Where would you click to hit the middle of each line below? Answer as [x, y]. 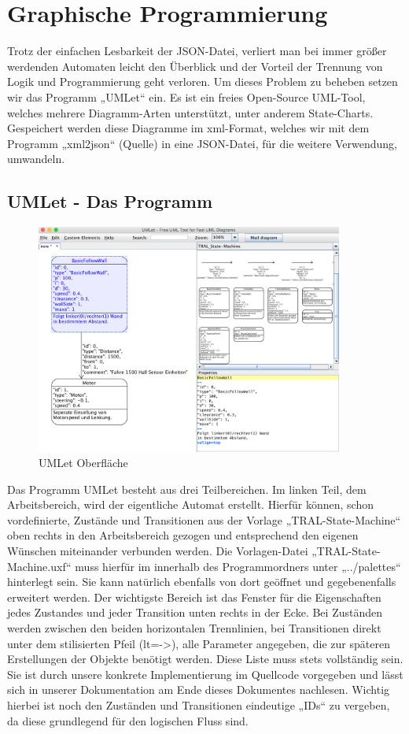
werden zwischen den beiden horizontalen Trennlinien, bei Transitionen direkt [194, 628]
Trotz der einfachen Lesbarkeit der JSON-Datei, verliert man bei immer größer [197, 51]
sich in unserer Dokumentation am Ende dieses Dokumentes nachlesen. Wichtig [199, 690]
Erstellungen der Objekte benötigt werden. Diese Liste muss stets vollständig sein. [205, 659]
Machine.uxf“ [39, 566]
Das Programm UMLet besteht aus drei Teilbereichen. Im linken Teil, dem [187, 489]
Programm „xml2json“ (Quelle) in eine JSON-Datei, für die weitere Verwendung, [202, 143]
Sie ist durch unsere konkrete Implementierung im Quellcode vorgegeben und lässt [205, 674]
